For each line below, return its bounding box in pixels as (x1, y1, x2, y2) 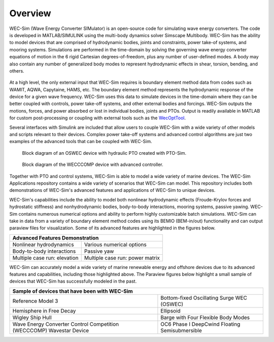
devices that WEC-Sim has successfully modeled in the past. (9, 278, 137, 284)
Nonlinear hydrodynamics (12, 241, 74, 248)
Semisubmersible (160, 327, 202, 334)
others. (9, 67, 25, 74)
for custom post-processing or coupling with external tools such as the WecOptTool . (9, 115, 186, 121)
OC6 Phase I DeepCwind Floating (160, 320, 241, 327)
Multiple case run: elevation (12, 254, 79, 261)
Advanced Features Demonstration (12, 234, 99, 241)
